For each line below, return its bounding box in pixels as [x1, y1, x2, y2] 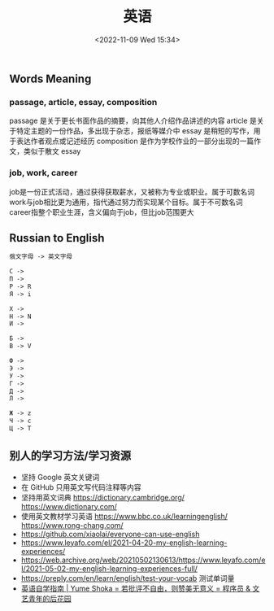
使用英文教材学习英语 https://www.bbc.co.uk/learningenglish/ [20, 511, 228, 521]
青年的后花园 [28, 593, 72, 603]
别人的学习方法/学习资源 [9, 449, 132, 463]
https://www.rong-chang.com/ [20, 520, 124, 530]
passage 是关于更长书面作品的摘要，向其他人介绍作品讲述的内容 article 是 [9, 116, 257, 126]
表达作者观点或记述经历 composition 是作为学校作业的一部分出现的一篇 [15, 136, 254, 146]
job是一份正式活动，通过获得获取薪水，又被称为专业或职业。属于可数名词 [9, 186, 255, 196]
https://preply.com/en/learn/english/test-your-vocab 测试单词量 [20, 573, 235, 583]
